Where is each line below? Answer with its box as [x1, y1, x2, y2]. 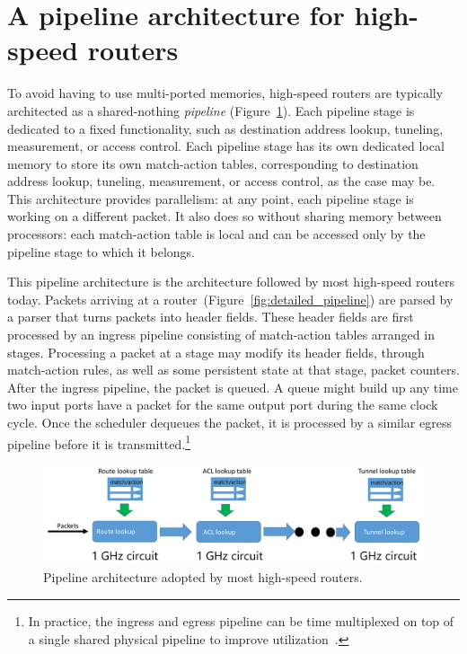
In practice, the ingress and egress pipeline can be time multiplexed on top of [28, 612, 454, 630]
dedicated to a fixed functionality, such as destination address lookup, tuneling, [7, 119, 444, 137]
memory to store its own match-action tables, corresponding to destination [7, 154, 419, 172]
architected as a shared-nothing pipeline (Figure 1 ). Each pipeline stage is [7, 101, 415, 119]
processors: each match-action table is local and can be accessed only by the [7, 225, 426, 243]
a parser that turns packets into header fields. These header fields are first [7, 307, 414, 326]
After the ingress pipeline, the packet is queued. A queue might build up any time [7, 377, 458, 396]
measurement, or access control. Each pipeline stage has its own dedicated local [7, 137, 445, 155]
